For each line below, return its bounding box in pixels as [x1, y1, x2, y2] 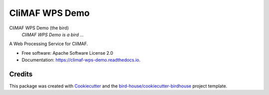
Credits [9, 70, 33, 78]
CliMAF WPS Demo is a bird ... [21, 31, 84, 37]
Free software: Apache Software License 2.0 [21, 50, 114, 56]
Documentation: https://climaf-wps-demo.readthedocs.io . [21, 57, 140, 63]
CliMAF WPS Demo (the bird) [9, 25, 69, 31]
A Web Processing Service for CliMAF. [9, 41, 88, 47]
